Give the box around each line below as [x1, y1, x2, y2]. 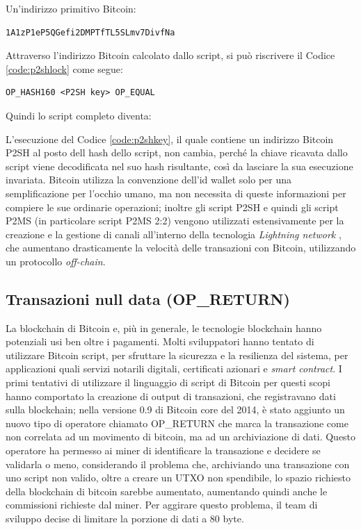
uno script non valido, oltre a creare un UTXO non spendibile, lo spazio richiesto [6, 470, 351, 485]
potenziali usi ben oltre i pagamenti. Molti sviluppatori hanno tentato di [6, 334, 314, 349]
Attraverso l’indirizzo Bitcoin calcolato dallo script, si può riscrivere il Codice [6, 48, 335, 63]
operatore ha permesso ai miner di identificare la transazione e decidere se [6, 443, 321, 458]
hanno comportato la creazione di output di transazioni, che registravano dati [6, 388, 336, 403]
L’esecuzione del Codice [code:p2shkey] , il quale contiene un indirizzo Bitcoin [6, 131, 334, 146]
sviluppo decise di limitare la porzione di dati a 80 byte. [6, 511, 244, 526]
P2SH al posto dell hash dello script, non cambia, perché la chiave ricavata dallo [6, 145, 348, 160]
